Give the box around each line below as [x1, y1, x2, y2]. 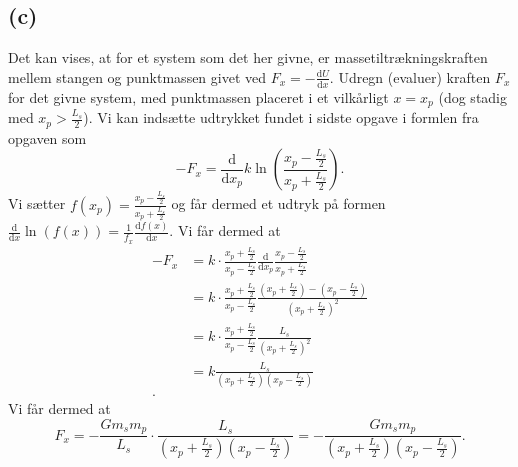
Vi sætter [8, 193, 66, 214]
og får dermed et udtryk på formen [171, 193, 386, 214]
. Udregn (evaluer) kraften [329, 66, 491, 87]
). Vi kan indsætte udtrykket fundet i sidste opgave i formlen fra [83, 107, 479, 128]
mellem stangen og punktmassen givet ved [8, 66, 267, 87]
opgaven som [8, 127, 87, 148]
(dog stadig [438, 86, 508, 107]
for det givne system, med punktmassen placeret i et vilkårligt [8, 86, 389, 107]
